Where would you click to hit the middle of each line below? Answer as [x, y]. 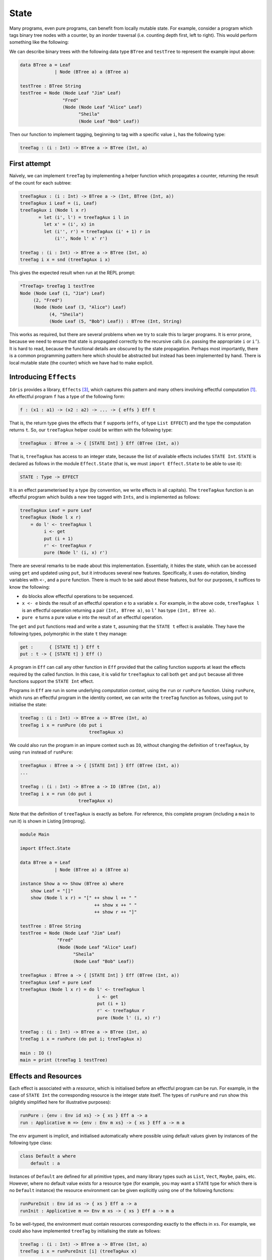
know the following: [30, 587]
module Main [35, 834]
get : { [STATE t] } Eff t [60, 647]
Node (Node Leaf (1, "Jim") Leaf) [62, 293]
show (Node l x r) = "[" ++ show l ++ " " [84, 898]
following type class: [31, 1143]
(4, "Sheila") [66, 314]
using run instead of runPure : [41, 752]
